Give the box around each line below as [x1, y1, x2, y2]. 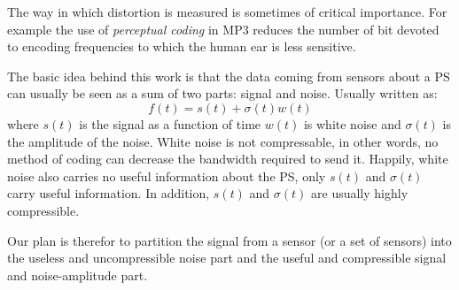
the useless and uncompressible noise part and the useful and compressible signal [7, 248, 447, 267]
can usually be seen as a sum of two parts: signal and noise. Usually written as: [7, 84, 438, 103]
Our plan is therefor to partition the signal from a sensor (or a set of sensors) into [7, 231, 452, 249]
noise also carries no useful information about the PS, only [7, 166, 326, 185]
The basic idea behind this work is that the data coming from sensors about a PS [7, 66, 450, 85]
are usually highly [311, 184, 408, 202]
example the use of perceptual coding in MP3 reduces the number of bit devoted [7, 19, 440, 38]
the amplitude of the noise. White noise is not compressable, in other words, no [7, 132, 439, 150]
